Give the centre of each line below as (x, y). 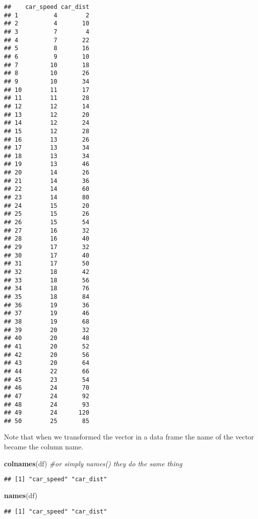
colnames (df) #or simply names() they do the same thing (93, 463)
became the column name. (44, 447)
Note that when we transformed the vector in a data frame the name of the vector (129, 437)
